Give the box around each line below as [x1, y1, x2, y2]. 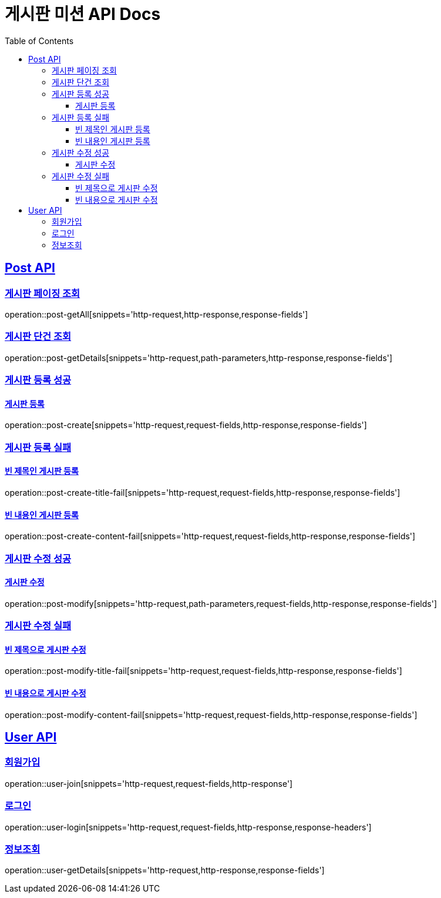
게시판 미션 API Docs [5, 4, 161, 24]
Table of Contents [5, 35, 74, 46]
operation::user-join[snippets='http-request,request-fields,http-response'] [5, 778, 293, 789]
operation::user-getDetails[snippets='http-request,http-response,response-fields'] [5, 865, 325, 876]
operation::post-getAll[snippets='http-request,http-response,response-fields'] [5, 309, 308, 319]
